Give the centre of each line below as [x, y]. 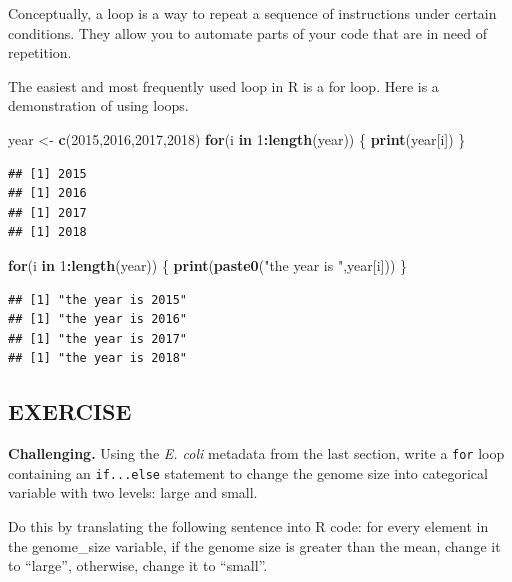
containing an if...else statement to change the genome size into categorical [248, 472]
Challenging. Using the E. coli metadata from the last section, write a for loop [256, 453]
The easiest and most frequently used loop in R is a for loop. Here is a [223, 85]
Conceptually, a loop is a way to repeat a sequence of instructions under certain [252, 13]
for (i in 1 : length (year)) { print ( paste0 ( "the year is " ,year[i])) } [207, 264]
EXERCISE [70, 411]
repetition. [40, 52]
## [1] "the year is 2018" [97, 358]
